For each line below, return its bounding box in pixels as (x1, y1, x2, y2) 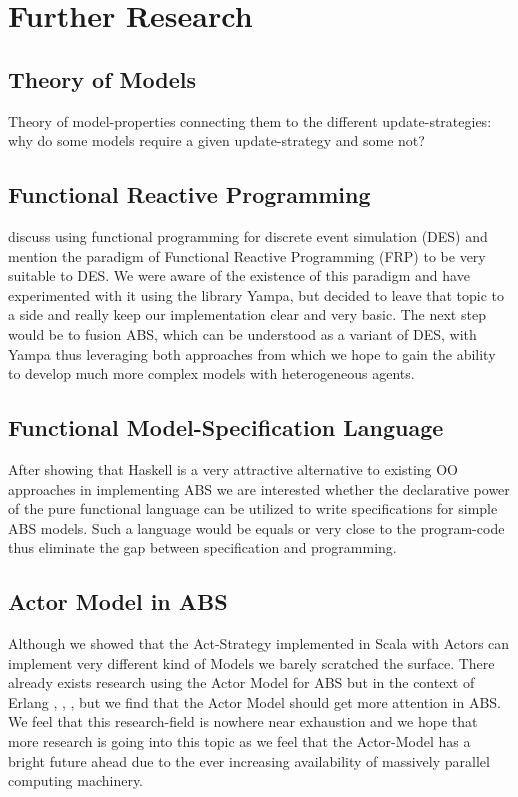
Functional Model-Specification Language (8, 412, 444, 443)
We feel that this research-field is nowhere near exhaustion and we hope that (8, 711, 478, 732)
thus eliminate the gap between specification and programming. (8, 537, 397, 558)
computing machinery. (8, 770, 144, 791)
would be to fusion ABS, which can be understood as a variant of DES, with (8, 323, 477, 344)
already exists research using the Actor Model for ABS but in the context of (8, 672, 475, 693)
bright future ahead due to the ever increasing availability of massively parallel (8, 750, 490, 771)
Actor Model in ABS (8, 586, 228, 617)
